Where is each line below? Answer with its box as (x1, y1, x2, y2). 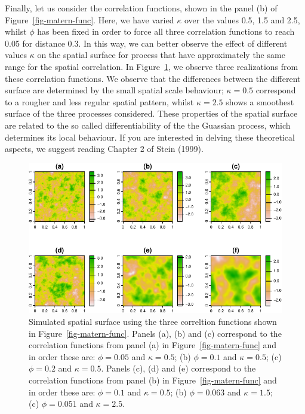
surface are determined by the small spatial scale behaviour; (5, 84, 224, 96)
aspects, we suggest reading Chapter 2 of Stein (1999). (5, 142, 204, 155)
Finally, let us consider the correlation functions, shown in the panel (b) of (5, 2, 278, 14)
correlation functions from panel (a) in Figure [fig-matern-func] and (29, 339, 277, 351)
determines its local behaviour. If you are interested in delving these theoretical (5, 130, 295, 143)
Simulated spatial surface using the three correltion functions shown (29, 315, 277, 327)
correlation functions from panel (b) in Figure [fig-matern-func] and (29, 373, 277, 386)
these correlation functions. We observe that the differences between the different (5, 72, 301, 84)
